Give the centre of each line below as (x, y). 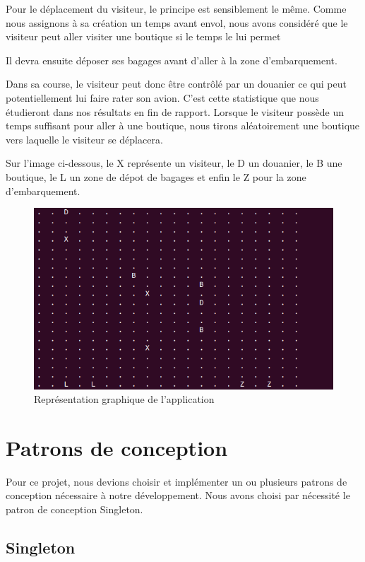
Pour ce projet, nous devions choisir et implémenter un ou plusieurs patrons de (176, 481)
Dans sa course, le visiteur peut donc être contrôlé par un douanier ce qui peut (176, 84)
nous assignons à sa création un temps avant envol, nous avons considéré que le (177, 22)
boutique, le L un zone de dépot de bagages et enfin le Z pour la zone (156, 176)
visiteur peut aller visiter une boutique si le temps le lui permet (143, 36)
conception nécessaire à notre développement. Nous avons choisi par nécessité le (178, 495)
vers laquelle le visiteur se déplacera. (84, 139)
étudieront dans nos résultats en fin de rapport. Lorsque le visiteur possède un (175, 111)
